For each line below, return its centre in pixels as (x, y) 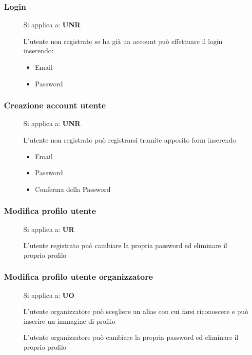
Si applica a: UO (49, 295)
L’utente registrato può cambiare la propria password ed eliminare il (125, 245)
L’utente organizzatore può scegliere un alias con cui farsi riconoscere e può (136, 311)
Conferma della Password (73, 189)
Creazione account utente (55, 105)
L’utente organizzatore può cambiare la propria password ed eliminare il (131, 337)
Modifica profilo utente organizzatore (78, 277)
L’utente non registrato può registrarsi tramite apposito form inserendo (130, 140)
